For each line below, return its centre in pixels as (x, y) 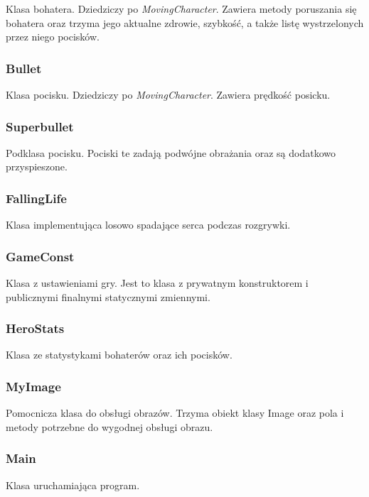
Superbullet (40, 126)
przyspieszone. (37, 166)
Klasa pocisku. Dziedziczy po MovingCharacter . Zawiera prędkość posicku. (168, 94)
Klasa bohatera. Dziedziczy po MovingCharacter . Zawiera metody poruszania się (181, 9)
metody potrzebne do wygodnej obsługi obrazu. (109, 426)
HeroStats (35, 328)
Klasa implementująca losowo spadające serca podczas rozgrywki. (148, 225)
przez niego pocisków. (53, 37)
